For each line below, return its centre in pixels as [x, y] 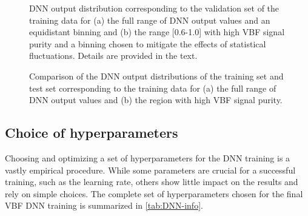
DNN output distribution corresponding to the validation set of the [154, 8]
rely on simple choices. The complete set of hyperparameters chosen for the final [154, 193]
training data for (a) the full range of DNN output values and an [150, 20]
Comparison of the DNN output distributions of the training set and [156, 76]
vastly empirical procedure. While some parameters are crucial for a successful [150, 170]
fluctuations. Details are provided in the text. [113, 56]
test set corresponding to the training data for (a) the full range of [153, 88]
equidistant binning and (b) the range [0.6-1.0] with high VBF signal [157, 32]
